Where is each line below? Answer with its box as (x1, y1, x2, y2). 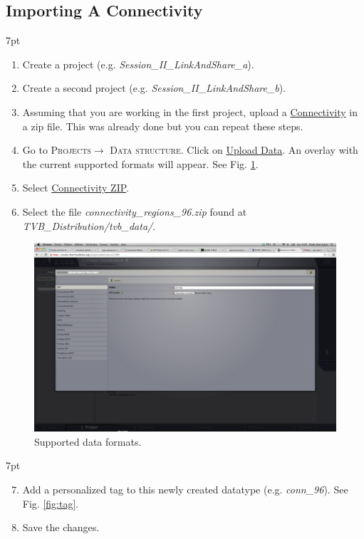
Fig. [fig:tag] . (22, 496, 79, 511)
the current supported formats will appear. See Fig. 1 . (22, 156, 259, 171)
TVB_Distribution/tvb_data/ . (22, 218, 156, 233)
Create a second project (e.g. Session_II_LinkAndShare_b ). (22, 80, 286, 95)
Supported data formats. (34, 434, 142, 449)
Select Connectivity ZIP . (22, 180, 129, 195)
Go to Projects (22, 142, 91, 157)
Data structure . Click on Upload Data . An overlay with (110, 142, 358, 157)
